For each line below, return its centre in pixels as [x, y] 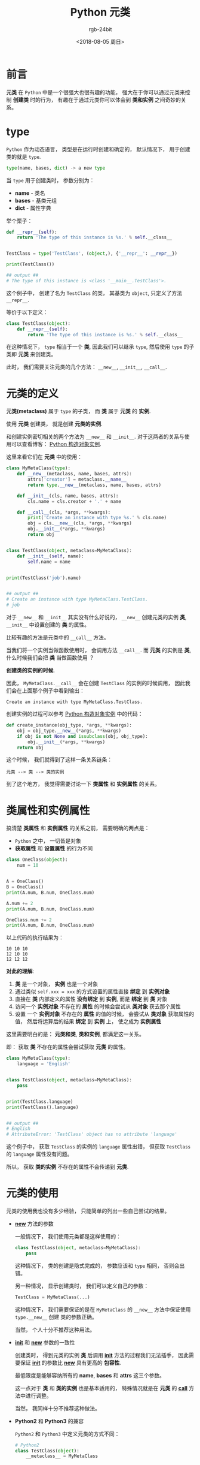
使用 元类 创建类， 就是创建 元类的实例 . [54, 424]
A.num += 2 [20, 903]
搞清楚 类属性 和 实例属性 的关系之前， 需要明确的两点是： [78, 828]
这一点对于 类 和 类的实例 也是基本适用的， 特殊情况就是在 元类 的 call [101, 1388]
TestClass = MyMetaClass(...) [53, 1297]
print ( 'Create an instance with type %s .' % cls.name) [97, 518]
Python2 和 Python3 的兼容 [49, 1421]
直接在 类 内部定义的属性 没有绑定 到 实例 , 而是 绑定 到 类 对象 [91, 999]
